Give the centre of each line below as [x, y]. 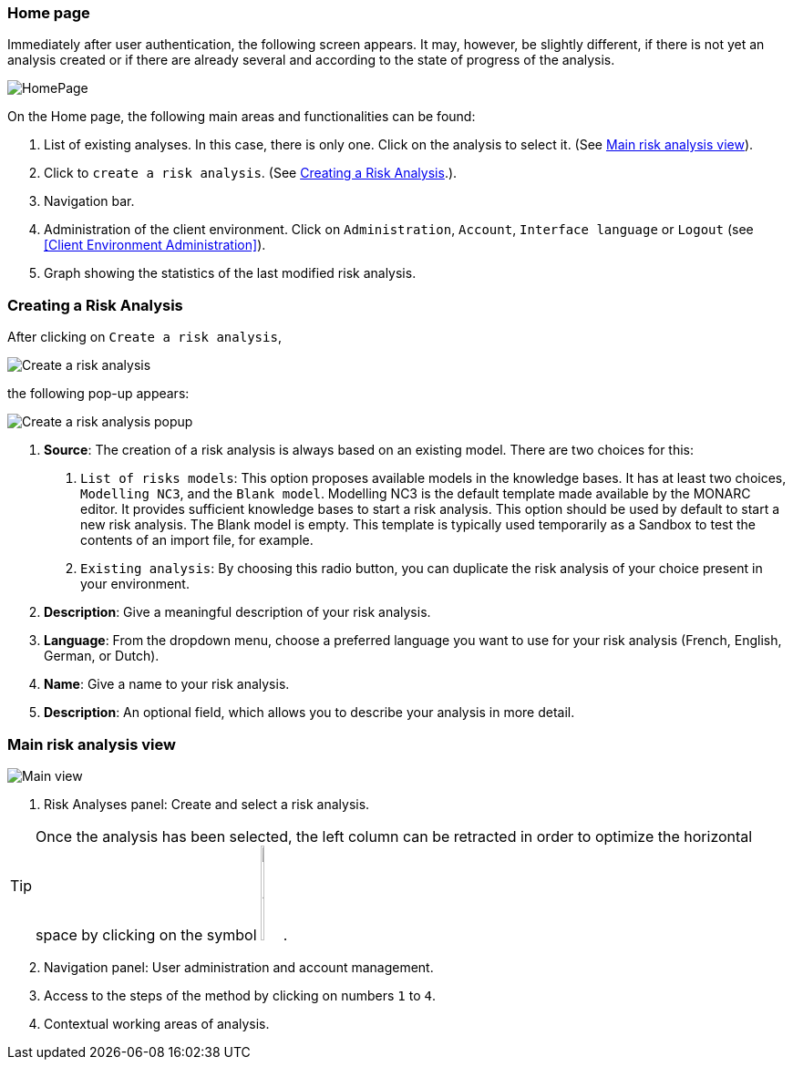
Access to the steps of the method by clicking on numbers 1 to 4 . [240, 995]
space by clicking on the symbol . [162, 934]
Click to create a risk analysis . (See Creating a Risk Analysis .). [251, 173]
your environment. [135, 584]
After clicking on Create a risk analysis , [144, 337]
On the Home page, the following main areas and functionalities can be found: [242, 117]
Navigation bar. [89, 201]
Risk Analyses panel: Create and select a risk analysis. [207, 804]
